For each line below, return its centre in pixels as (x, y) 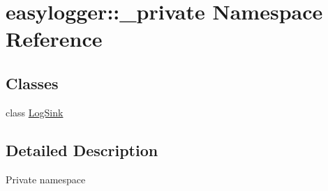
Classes (32, 83)
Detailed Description (82, 150)
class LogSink (35, 112)
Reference (54, 39)
